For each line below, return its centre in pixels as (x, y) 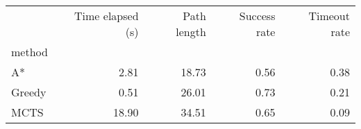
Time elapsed (107, 16)
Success (257, 16)
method (30, 52)
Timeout (329, 16)
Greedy (29, 92)
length (191, 32)
